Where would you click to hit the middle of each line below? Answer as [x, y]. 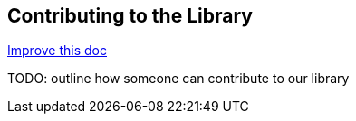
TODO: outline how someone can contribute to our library [178, 79]
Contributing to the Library [130, 16]
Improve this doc [57, 51]
